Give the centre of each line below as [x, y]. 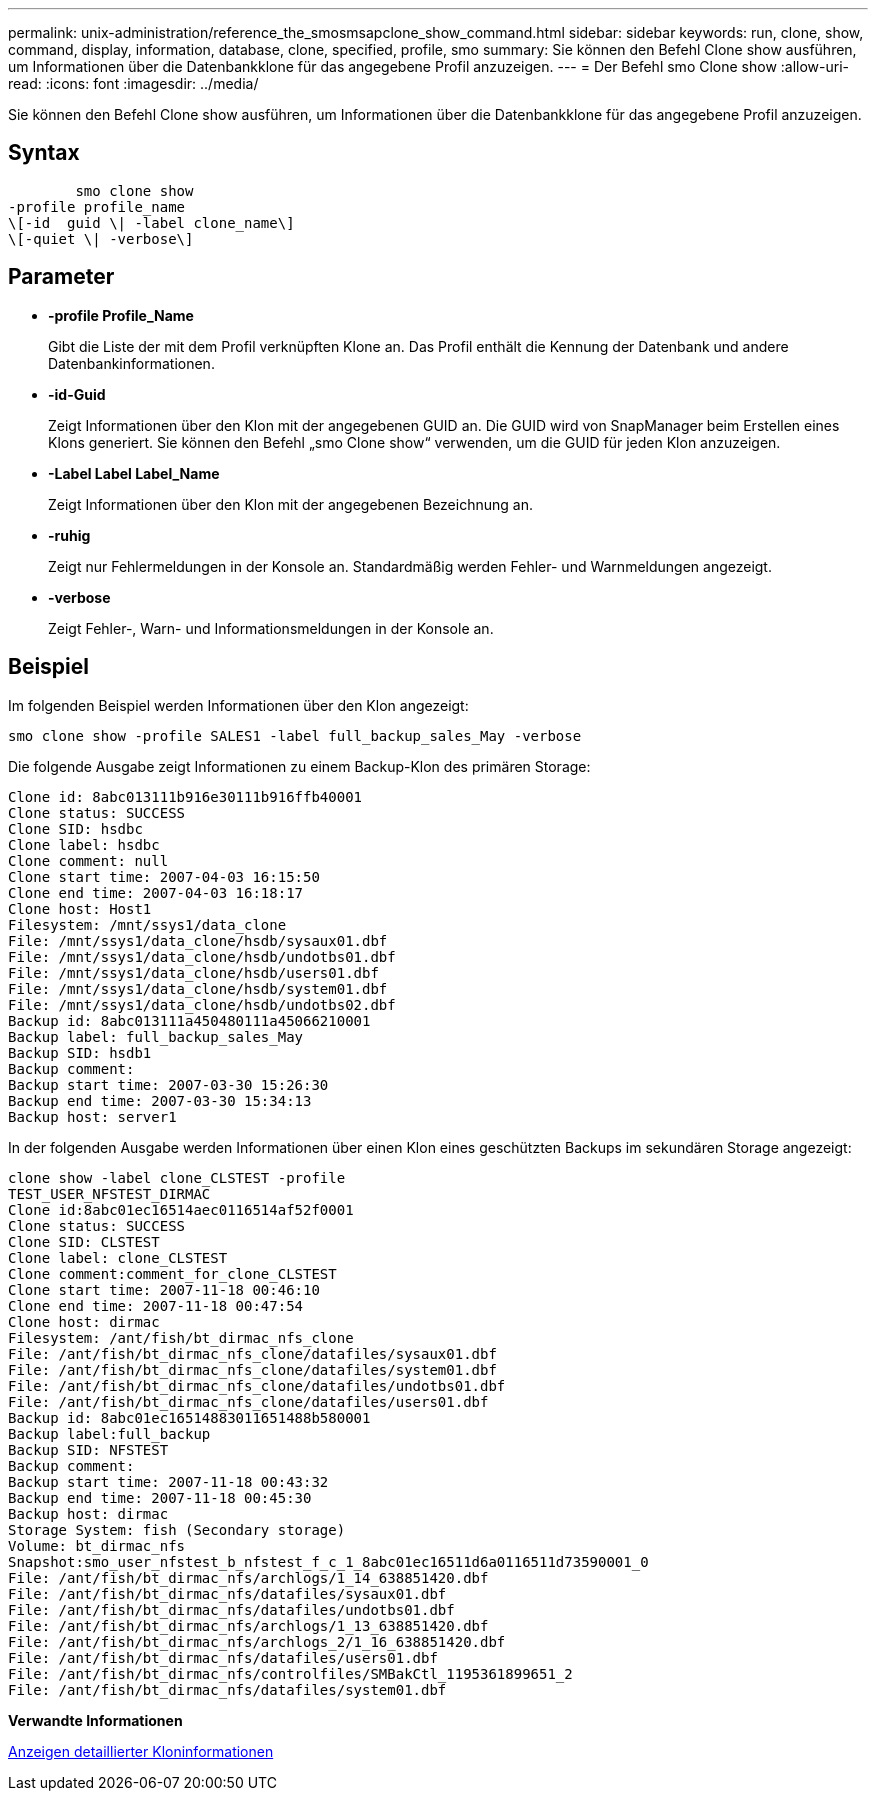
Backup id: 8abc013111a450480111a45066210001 [189, 1020]
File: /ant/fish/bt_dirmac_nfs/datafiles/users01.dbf [223, 1657]
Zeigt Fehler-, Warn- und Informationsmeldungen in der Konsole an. [271, 628]
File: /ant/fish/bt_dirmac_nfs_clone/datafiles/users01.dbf [248, 1401]
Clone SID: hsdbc [75, 828]
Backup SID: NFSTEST [88, 1449]
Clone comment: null [88, 860]
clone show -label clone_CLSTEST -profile [177, 1177]
